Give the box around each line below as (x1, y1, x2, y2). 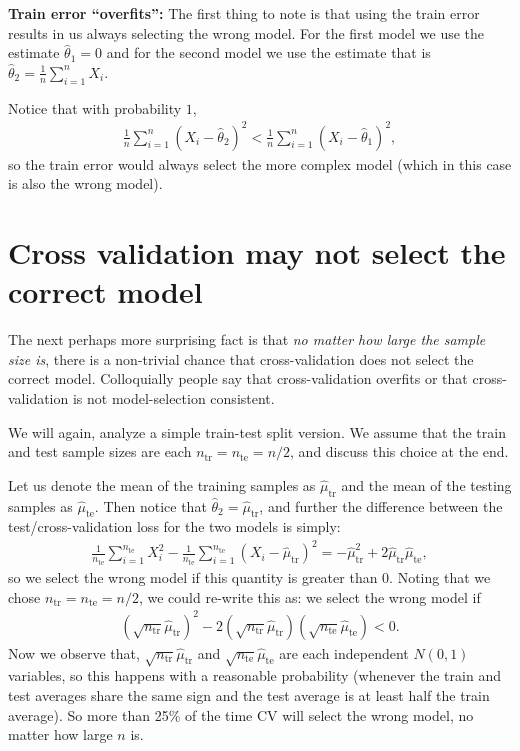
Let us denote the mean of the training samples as (8, 474, 316, 495)
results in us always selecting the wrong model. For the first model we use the (8, 22, 485, 43)
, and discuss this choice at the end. (290, 441, 509, 462)
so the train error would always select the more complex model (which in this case (8, 153, 512, 174)
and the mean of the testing (341, 474, 512, 495)
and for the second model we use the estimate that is (106, 42, 431, 63)
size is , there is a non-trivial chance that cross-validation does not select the (8, 348, 474, 369)
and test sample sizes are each (8, 441, 192, 462)
